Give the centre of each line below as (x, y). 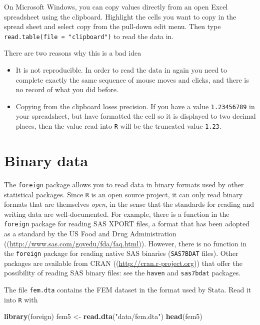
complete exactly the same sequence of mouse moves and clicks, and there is (132, 79)
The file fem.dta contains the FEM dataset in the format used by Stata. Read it (128, 290)
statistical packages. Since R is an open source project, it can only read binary (123, 194)
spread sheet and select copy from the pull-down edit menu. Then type (112, 26)
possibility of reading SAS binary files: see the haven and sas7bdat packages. (122, 273)
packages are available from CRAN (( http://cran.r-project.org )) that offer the (123, 263)
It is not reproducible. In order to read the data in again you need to (121, 70)
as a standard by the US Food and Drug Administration (90, 233)
